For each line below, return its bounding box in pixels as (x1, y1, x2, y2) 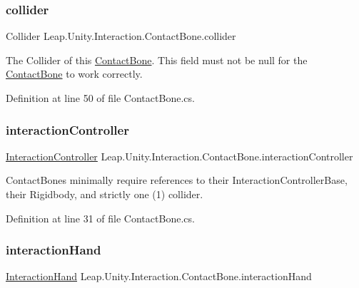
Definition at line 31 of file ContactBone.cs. (6, 210, 195, 225)
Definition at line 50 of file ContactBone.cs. (6, 91, 195, 105)
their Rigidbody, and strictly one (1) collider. (6, 187, 203, 201)
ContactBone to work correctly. (6, 66, 143, 81)
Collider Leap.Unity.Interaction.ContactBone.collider (6, 29, 236, 43)
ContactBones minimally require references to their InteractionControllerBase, (6, 173, 348, 187)
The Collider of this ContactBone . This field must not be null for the (6, 52, 308, 67)
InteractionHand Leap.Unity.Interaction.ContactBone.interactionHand (6, 269, 312, 284)
